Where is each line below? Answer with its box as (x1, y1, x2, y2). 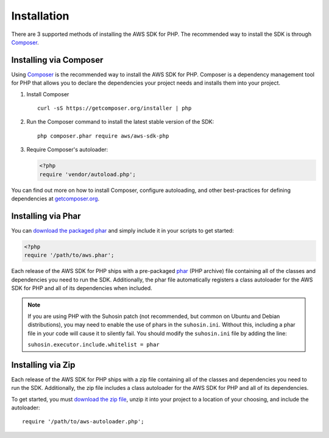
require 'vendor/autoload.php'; (39, 171, 136, 178)
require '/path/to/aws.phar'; (24, 252, 115, 259)
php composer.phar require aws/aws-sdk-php (37, 132, 169, 140)
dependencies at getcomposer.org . (11, 195, 100, 202)
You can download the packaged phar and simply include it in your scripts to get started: (11, 227, 234, 234)
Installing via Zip (11, 359, 76, 370)
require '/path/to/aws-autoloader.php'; (22, 418, 144, 425)
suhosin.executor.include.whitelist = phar (27, 341, 160, 348)
